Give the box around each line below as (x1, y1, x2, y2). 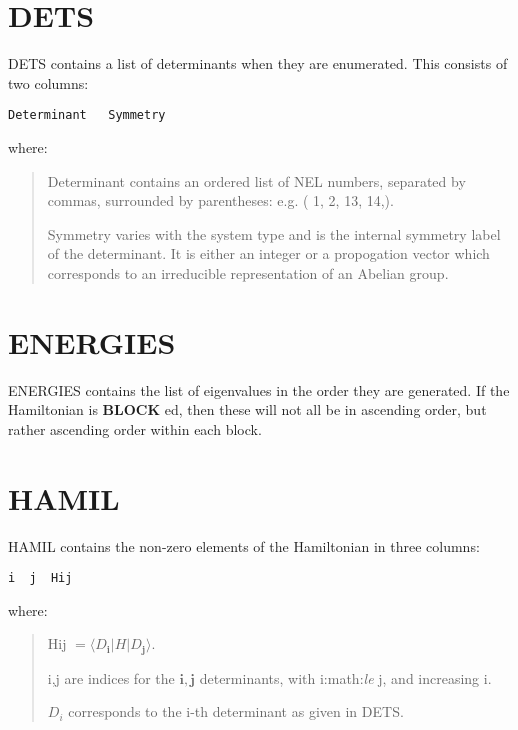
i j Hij (8, 571, 73, 586)
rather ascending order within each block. (8, 418, 262, 439)
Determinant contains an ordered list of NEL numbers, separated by (47, 170, 466, 191)
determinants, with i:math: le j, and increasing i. (199, 667, 492, 688)
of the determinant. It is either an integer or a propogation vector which (47, 243, 490, 264)
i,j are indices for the (47, 667, 175, 688)
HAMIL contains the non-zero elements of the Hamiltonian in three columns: (8, 535, 480, 556)
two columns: (8, 72, 89, 93)
